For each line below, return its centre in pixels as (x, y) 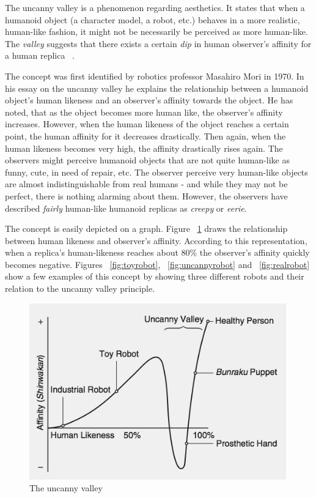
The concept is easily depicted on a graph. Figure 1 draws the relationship (146, 229)
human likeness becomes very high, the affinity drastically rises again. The (144, 148)
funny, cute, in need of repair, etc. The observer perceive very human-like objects (156, 172)
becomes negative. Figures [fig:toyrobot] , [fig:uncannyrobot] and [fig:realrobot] (157, 264)
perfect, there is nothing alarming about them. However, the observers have (146, 195)
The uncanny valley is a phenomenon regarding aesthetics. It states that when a (155, 7)
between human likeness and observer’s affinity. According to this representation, (156, 240)
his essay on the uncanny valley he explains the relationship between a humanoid (157, 88)
